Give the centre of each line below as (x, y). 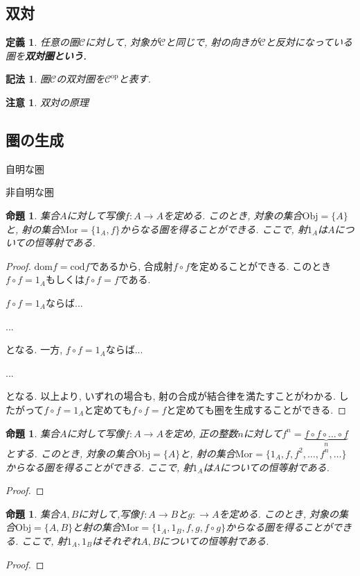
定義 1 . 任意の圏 (42, 42)
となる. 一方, (34, 349)
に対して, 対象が (123, 42)
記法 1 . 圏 (28, 79)
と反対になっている (309, 42)
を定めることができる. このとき (261, 265)
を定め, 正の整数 (200, 433)
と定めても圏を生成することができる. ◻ (256, 409)
